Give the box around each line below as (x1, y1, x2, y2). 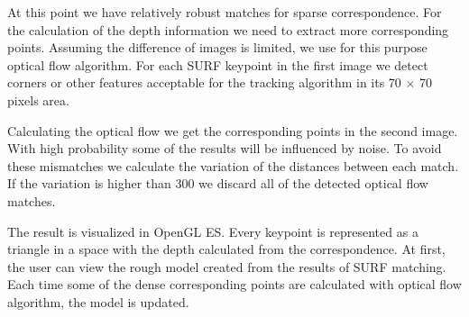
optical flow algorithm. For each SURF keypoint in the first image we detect (7, 55, 428, 74)
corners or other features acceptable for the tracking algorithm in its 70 (7, 73, 401, 92)
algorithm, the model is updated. (7, 292, 189, 311)
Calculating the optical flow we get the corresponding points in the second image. (7, 121, 458, 140)
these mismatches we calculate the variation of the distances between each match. (7, 156, 459, 175)
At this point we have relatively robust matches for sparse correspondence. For (7, 3, 442, 21)
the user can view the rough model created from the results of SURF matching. (7, 257, 446, 276)
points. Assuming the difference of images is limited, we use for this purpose (7, 38, 428, 57)
